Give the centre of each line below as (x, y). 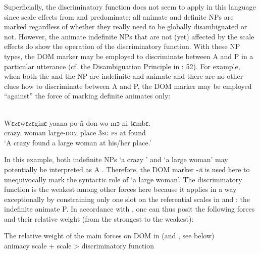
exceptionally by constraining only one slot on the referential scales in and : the (127, 199)
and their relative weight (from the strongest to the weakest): (99, 218)
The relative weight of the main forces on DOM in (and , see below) (109, 236)
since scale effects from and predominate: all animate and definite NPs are (119, 16)
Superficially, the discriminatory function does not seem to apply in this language (130, 7)
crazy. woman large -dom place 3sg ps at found (75, 133)
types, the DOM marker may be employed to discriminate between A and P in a (129, 56)
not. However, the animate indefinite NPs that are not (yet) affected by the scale (129, 36)
